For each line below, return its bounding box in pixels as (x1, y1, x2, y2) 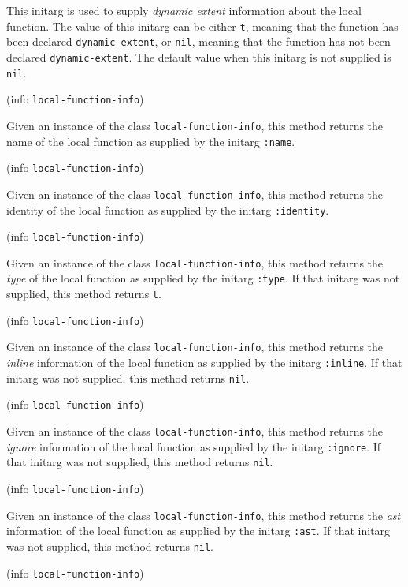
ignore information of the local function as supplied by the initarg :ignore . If (6, 438, 381, 454)
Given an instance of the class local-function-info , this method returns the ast (6, 507, 401, 523)
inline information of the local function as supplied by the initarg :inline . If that (6, 354, 402, 371)
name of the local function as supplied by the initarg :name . (6, 133, 295, 149)
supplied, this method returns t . (6, 286, 161, 302)
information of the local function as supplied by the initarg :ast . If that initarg (6, 522, 391, 539)
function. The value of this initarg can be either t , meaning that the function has (6, 17, 399, 34)
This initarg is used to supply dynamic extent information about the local (6, 2, 362, 18)
